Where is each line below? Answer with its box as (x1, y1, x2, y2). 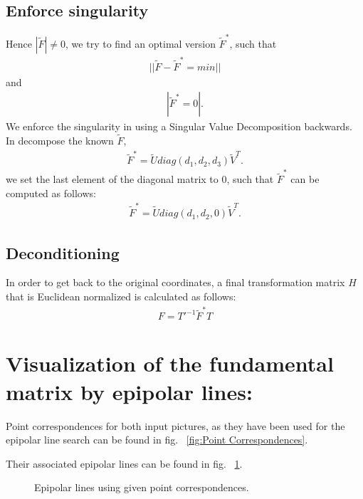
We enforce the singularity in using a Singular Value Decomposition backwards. (6, 119, 352, 134)
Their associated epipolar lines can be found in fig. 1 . (6, 456, 243, 471)
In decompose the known (6, 133, 114, 148)
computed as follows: (6, 185, 96, 200)
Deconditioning (6, 241, 120, 263)
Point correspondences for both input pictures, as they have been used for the (6, 418, 345, 433)
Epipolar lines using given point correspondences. (34, 480, 249, 495)
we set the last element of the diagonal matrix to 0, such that (6, 172, 274, 187)
